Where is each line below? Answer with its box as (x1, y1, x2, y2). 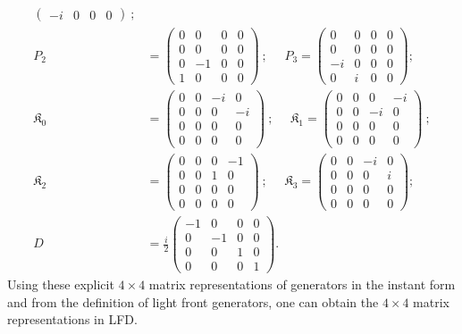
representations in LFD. (7, 310, 138, 329)
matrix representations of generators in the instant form (148, 274, 456, 293)
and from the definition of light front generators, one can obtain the (7, 292, 379, 311)
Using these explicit (7, 274, 114, 293)
